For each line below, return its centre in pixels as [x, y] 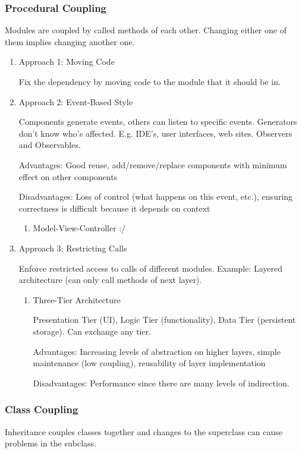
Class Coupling [42, 409]
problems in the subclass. [51, 443]
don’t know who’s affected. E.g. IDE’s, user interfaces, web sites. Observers [155, 133]
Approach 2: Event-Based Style [75, 101]
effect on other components [68, 176]
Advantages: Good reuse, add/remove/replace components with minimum [153, 164]
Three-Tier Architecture [77, 299]
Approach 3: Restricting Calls [73, 248]
